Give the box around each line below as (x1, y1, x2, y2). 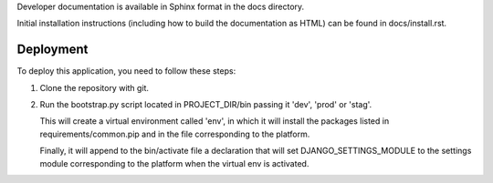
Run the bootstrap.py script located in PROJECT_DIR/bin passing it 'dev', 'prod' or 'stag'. (39, 99, 372, 110)
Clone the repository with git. (39, 82, 150, 93)
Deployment (16, 42, 89, 57)
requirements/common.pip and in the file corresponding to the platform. (39, 128, 310, 139)
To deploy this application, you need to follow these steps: (16, 66, 236, 76)
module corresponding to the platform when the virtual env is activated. (39, 158, 309, 168)
